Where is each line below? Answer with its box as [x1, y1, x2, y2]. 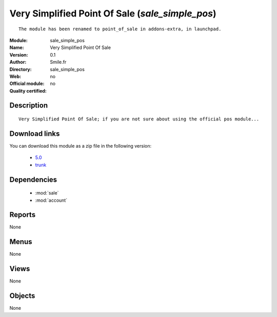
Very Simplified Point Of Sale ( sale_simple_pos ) [9, 8, 216, 19]
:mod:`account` [35, 197, 68, 203]
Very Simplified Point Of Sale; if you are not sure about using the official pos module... [18, 116, 260, 122]
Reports [9, 210, 36, 219]
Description [9, 101, 48, 110]
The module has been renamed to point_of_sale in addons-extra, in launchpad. [18, 26, 222, 32]
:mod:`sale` [35, 190, 59, 196]
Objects [9, 291, 35, 301]
